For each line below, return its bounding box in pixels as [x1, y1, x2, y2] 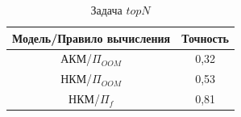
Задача [90, 2, 123, 18]
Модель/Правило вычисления [12, 29, 171, 46]
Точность [181, 29, 230, 46]
